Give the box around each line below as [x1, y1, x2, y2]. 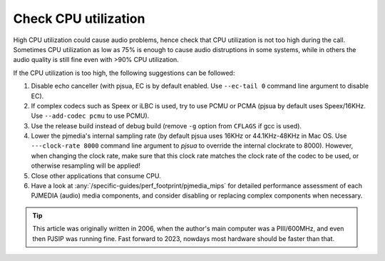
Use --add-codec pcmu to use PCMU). [31, 111, 150, 121]
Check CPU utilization [13, 11, 145, 26]
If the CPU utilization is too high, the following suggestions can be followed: [13, 68, 235, 77]
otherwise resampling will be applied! [31, 161, 140, 170]
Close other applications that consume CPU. [31, 171, 161, 180]
